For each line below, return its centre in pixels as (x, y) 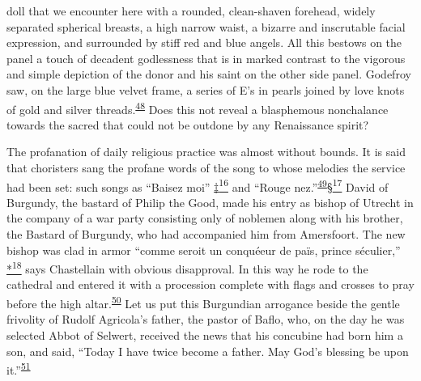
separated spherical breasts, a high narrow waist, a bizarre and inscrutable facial (206, 26)
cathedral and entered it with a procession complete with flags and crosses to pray (210, 284)
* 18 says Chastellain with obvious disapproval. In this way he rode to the (187, 267)
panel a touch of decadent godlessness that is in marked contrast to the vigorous (206, 58)
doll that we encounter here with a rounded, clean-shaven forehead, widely (191, 11)
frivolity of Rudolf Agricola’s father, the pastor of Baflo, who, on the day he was (206, 319)
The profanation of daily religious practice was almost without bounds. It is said (206, 152)
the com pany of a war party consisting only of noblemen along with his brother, (205, 218)
